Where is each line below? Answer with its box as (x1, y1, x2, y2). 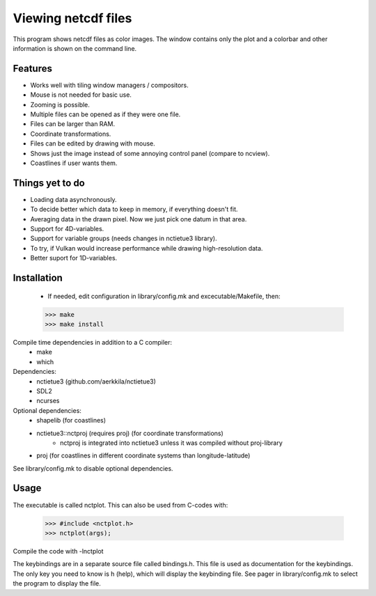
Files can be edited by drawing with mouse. (30, 139, 156, 148)
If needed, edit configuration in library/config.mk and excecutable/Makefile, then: (47, 292, 281, 300)
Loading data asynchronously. (30, 195, 118, 203)
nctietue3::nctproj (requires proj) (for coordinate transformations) (36, 429, 224, 437)
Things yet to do (13, 177, 85, 189)
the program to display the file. (13, 579, 101, 588)
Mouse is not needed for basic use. (30, 91, 132, 99)
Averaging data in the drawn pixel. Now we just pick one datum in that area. (30, 214, 247, 223)
